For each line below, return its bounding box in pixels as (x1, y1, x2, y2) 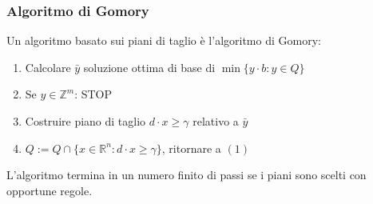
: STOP (74, 86, 113, 102)
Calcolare (25, 58, 71, 75)
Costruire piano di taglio (25, 113, 146, 129)
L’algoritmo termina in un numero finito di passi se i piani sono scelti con (6, 166, 367, 183)
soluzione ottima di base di (83, 58, 216, 75)
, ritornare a (161, 139, 221, 156)
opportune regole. (6, 182, 93, 198)
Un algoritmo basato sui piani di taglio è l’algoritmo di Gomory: (6, 32, 321, 49)
